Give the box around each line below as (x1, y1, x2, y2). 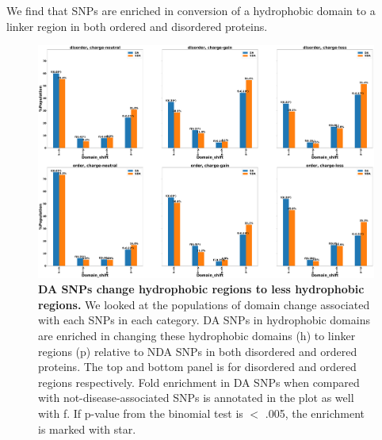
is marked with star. (38, 420, 136, 437)
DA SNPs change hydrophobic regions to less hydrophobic (38, 281, 365, 297)
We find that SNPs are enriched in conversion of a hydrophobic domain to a (6, 2, 376, 18)
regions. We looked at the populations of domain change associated (38, 296, 370, 312)
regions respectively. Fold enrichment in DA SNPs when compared (38, 373, 360, 390)
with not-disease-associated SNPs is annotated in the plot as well (38, 389, 354, 406)
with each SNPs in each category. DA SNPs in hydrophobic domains (38, 312, 370, 328)
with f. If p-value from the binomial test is (38, 404, 243, 421)
